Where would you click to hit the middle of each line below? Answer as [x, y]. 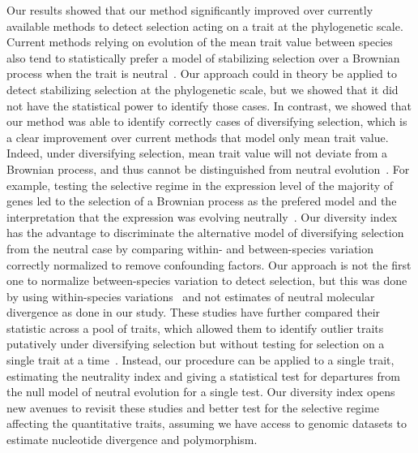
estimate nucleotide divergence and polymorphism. [132, 440]
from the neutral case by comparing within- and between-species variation [190, 248]
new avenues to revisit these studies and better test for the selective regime [193, 407]
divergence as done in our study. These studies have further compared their [194, 312]
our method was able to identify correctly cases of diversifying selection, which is [207, 121]
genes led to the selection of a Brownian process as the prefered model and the [202, 201]
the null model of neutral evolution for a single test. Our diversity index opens [201, 392]
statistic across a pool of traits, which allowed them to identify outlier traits [195, 328]
